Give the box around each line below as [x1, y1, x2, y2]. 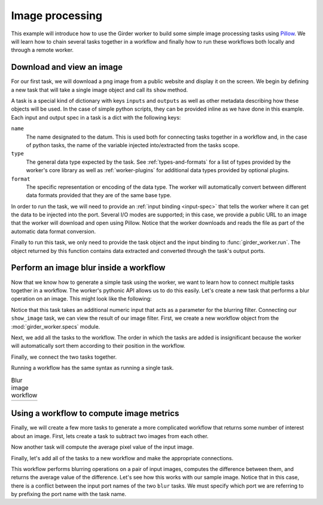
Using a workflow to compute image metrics [11, 408, 179, 418]
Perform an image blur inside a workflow [11, 263, 166, 273]
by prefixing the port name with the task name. [11, 491, 127, 498]
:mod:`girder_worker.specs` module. [11, 323, 100, 330]
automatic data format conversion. [11, 228, 96, 235]
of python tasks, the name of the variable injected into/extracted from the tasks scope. [26, 141, 240, 149]
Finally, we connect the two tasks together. [11, 353, 117, 360]
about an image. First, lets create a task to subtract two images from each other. [11, 432, 209, 439]
